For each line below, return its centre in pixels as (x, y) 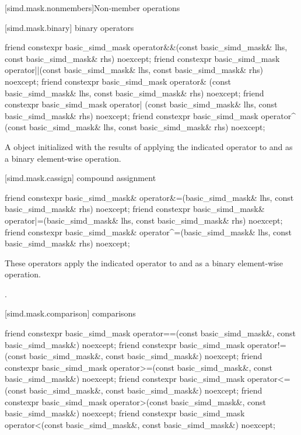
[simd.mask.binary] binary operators (69, 27)
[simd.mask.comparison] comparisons (70, 313)
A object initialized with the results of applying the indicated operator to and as (149, 146)
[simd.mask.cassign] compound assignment (80, 178)
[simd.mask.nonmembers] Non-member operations (92, 8)
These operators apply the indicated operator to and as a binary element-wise (144, 262)
